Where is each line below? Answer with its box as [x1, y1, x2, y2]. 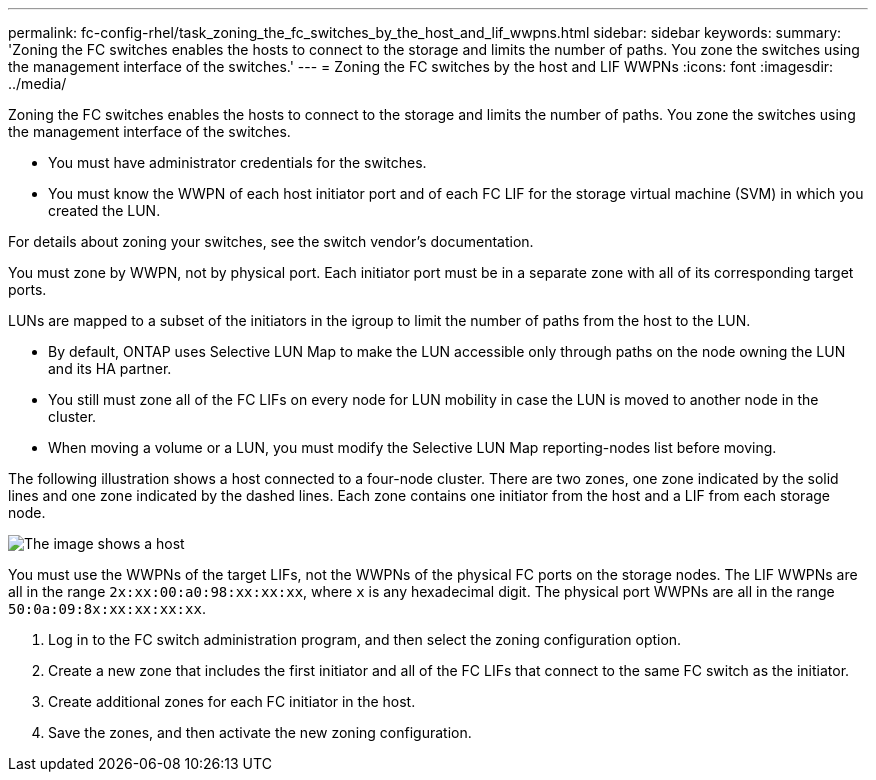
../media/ [8, 75, 67, 92]
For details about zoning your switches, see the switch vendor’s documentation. [8, 233, 534, 250]
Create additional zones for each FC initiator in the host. [48, 693, 416, 710]
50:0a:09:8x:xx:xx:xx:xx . [8, 600, 206, 617]
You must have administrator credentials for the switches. [48, 154, 427, 171]
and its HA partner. [48, 360, 172, 377]
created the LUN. [48, 202, 161, 219]
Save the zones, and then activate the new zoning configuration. [48, 724, 472, 741]
